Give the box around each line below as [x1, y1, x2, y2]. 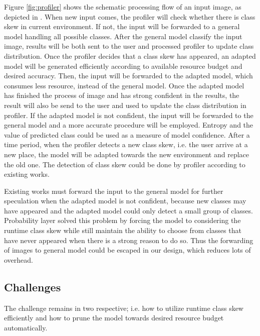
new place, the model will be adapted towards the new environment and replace [4, 149, 249, 159]
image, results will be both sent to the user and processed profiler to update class [4, 41, 254, 51]
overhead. [4, 254, 33, 265]
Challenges [4, 279, 61, 294]
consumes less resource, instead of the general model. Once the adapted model [4, 80, 244, 90]
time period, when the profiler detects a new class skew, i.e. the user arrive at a [4, 139, 248, 150]
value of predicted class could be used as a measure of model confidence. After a [4, 129, 250, 140]
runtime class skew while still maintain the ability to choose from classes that [4, 225, 241, 236]
